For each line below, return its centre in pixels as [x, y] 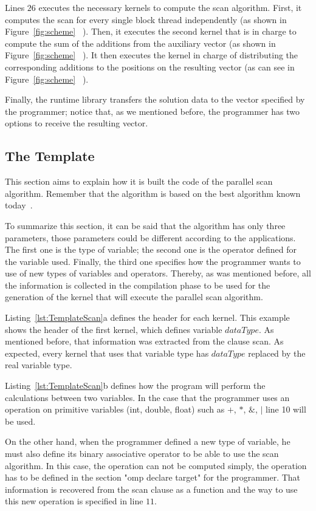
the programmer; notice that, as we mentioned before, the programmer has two [152, 111]
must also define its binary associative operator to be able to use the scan [142, 454]
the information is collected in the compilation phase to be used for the [138, 285]
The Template [50, 156]
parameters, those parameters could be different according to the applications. [150, 237]
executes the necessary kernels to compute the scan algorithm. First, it [170, 7]
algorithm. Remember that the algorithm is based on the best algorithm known [153, 193]
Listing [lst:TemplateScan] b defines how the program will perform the [135, 386]
